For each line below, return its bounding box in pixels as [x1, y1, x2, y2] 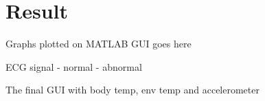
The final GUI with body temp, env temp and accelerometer [5, 82, 260, 97]
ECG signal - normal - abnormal [5, 59, 142, 74]
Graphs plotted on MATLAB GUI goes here [5, 36, 192, 51]
